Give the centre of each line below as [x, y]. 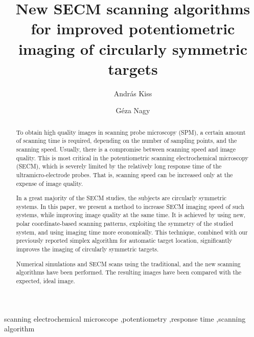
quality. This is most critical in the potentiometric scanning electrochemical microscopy [132, 157]
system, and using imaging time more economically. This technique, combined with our [132, 232]
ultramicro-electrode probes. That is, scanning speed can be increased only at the [124, 174]
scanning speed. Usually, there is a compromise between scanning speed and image [126, 149]
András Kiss [133, 93]
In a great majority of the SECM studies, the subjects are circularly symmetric [121, 198]
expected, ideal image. [45, 280]
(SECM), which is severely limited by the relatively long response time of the [119, 166]
